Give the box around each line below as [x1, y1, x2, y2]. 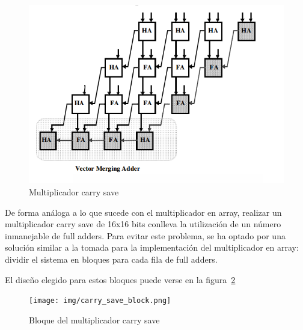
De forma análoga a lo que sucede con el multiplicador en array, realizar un [5, 206, 282, 218]
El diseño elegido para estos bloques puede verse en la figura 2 [5, 273, 236, 286]
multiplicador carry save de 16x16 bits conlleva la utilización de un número [5, 218, 281, 230]
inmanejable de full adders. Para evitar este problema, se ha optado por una [5, 229, 286, 242]
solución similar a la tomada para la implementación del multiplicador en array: [5, 241, 299, 254]
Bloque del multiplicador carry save [29, 313, 160, 326]
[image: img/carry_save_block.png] [29, 296, 171, 305]
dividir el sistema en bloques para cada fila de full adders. [5, 252, 218, 265]
